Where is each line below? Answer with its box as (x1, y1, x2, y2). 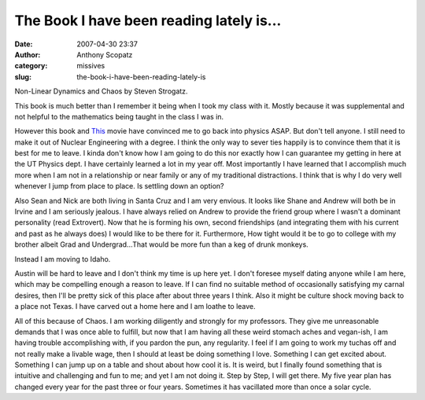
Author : (14, 50, 41, 59)
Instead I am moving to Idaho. (14, 254, 111, 263)
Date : (14, 39, 33, 49)
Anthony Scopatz (76, 50, 133, 59)
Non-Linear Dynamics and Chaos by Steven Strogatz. (14, 86, 188, 96)
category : (14, 61, 48, 71)
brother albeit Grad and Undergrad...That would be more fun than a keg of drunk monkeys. (14, 240, 309, 249)
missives (76, 61, 105, 71)
